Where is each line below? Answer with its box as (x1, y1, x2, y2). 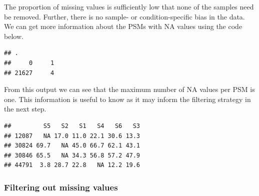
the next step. (4, 103, 46, 114)
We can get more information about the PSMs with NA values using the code (4, 21, 242, 31)
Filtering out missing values (4, 180, 118, 193)
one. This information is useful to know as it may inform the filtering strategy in (4, 93, 251, 104)
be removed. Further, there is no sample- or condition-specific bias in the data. (4, 11, 245, 21)
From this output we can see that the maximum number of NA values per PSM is (4, 84, 255, 94)
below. (4, 30, 23, 41)
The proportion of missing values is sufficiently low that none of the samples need (4, 1, 254, 11)
